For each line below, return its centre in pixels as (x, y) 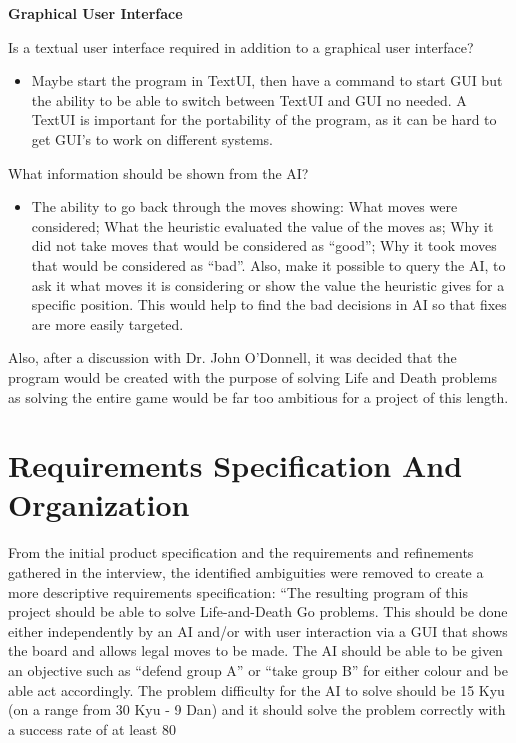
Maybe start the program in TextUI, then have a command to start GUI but (267, 80)
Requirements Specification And (235, 465)
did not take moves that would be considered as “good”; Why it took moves (264, 245)
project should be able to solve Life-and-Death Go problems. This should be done (258, 611)
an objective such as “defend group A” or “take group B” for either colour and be (258, 669)
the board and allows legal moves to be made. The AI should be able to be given (255, 650)
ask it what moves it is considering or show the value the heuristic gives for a (268, 284)
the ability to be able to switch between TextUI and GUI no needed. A (249, 99)
